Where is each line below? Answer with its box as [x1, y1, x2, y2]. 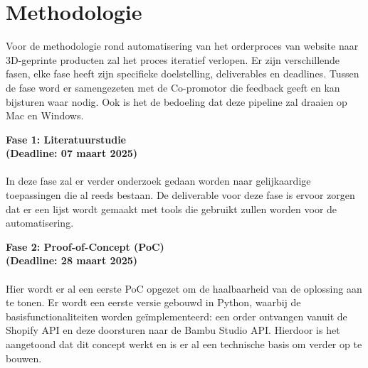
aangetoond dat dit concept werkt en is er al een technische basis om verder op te [6, 337, 362, 351]
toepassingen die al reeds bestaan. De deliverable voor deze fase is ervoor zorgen [6, 188, 355, 202]
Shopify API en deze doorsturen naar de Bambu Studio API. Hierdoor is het [6, 323, 340, 337]
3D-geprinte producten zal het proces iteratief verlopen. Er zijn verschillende [6, 52, 340, 67]
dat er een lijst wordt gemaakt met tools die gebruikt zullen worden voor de [6, 201, 337, 216]
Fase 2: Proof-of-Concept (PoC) [6, 239, 164, 254]
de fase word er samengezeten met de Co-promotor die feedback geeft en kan [6, 80, 340, 94]
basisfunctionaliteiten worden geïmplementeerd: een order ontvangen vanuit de [6, 308, 347, 323]
